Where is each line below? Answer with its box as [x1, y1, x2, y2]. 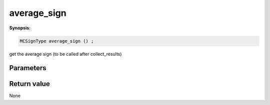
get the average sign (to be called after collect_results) [9, 51, 122, 57]
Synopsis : [9, 25, 31, 31]
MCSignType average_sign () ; [19, 38, 94, 44]
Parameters [9, 64, 46, 72]
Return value [9, 80, 50, 88]
